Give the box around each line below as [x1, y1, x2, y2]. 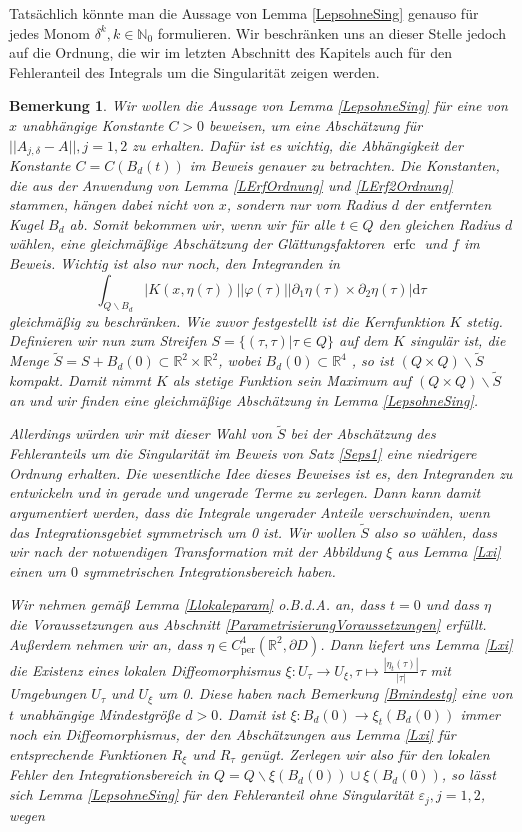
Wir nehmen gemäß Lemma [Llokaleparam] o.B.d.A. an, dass [9, 594, 386, 615]
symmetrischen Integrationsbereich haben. [82, 560, 336, 581]
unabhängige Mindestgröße [19, 703, 181, 724]
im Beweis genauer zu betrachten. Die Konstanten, [189, 155, 500, 176]
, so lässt [441, 764, 496, 785]
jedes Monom [9, 22, 90, 43]
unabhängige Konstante [22, 114, 164, 135]
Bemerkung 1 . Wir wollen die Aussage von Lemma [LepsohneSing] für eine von [9, 95, 508, 116]
